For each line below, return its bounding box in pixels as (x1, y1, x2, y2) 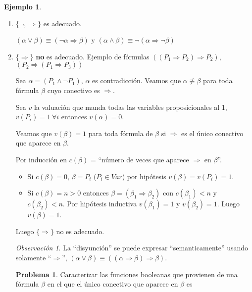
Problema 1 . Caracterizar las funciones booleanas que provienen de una (15, 269, 238, 279)
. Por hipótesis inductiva (62, 198, 137, 209)
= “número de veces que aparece (90, 154, 189, 164)
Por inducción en (15, 154, 67, 164)
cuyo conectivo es (47, 85, 100, 95)
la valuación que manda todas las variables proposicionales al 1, (34, 101, 227, 112)
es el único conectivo (181, 128, 244, 138)
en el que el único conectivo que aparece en (47, 279, 178, 289)
